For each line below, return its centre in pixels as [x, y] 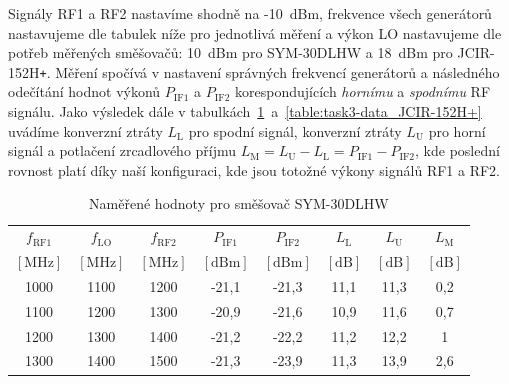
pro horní [457, 130]
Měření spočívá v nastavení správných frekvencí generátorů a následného [277, 71]
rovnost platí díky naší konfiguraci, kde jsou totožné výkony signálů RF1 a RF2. [254, 169]
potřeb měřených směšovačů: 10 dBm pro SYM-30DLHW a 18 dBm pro [230, 52]
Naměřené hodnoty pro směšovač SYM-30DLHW [239, 203]
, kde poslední [457, 150]
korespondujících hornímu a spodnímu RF [363, 91]
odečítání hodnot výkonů [84, 91]
